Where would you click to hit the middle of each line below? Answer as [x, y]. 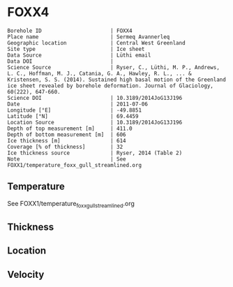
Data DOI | [60, 61]
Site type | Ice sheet [76, 49]
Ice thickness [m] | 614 [67, 140]
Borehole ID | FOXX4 [70, 31]
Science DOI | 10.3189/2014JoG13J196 [95, 98]
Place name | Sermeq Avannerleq [89, 37]
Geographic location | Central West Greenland [97, 43]
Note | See [67, 159]
